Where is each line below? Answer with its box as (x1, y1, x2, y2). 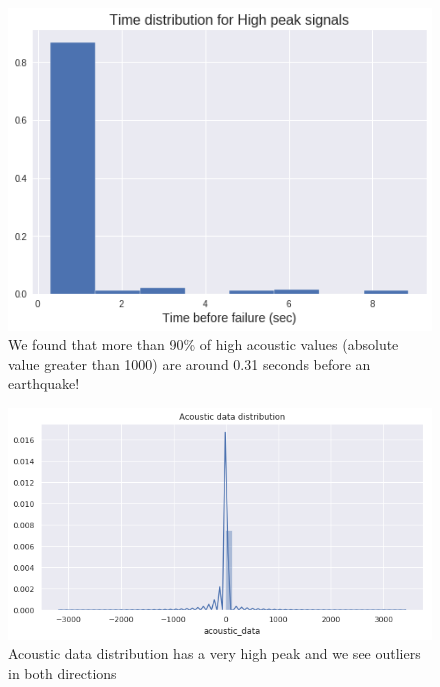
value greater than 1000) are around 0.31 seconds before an (8, 353, 371, 374)
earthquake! (8, 373, 80, 394)
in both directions (8, 662, 117, 683)
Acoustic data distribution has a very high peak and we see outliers (8, 643, 421, 664)
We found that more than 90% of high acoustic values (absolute (8, 334, 399, 355)
